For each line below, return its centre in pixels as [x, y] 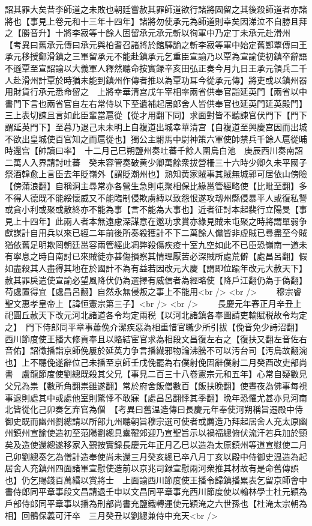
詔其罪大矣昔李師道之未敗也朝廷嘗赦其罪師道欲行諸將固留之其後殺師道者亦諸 [156, 9]
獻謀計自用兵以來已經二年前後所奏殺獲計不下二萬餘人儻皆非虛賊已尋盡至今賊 [156, 233]
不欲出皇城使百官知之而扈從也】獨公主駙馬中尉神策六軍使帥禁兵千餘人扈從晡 [156, 138]
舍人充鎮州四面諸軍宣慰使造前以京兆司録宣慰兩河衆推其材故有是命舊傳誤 [156, 468]
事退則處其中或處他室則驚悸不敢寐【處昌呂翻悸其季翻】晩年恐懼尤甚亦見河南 [156, 397]
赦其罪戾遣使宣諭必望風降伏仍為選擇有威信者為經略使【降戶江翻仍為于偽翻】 [156, 280]
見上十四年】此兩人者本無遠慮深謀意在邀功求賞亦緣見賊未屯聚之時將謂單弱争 [156, 221]
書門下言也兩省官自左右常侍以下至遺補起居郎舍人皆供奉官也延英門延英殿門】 [156, 103]
